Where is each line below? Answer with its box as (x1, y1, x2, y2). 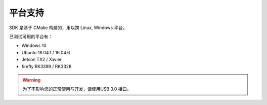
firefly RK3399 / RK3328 (21, 63, 72, 69)
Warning (22, 77, 41, 83)
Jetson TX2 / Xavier (21, 57, 62, 63)
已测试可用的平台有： (9, 34, 53, 39)
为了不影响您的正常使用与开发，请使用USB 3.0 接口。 (22, 86, 132, 92)
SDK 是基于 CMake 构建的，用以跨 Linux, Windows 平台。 (9, 25, 127, 31)
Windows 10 (21, 42, 46, 49)
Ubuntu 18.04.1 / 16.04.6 (21, 49, 70, 55)
